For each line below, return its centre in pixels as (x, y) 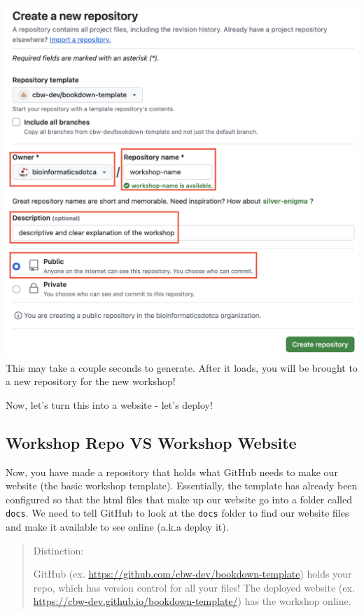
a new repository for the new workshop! (91, 381)
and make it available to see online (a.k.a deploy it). (117, 527)
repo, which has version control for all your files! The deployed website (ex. (194, 587)
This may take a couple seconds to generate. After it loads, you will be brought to (182, 367)
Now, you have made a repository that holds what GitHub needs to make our (172, 472)
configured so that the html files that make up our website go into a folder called (179, 499)
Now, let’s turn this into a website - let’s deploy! (109, 404)
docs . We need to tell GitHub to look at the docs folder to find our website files (177, 513)
